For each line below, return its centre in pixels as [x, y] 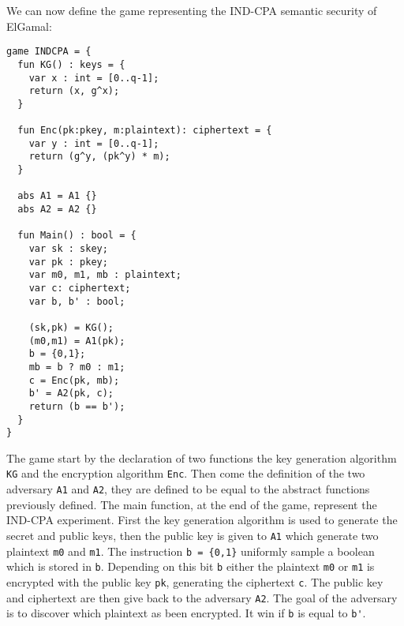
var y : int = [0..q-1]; [94, 143]
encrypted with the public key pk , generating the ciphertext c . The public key [195, 581]
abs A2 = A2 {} [57, 210]
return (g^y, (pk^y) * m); [99, 157]
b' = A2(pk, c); [71, 394]
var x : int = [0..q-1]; [94, 78]
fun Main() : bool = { [77, 236]
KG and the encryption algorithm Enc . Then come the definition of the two [186, 473]
